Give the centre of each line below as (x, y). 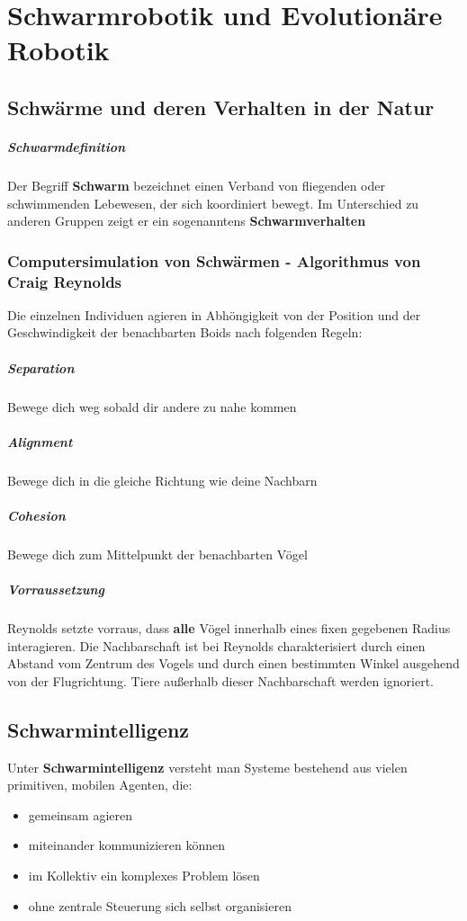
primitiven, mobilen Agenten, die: (100, 785)
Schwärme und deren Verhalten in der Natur (221, 107)
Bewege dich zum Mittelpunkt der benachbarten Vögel (157, 554)
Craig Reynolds (65, 281)
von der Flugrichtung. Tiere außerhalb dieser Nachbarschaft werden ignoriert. (221, 680)
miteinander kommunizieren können (127, 845)
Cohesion (36, 515)
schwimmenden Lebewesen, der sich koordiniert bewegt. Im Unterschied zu (213, 203)
